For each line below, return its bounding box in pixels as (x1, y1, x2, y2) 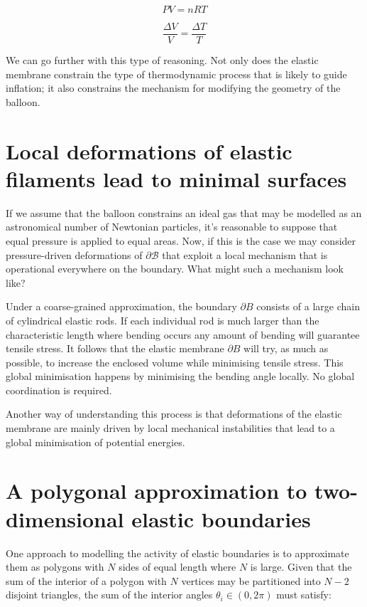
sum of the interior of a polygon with (6, 573, 167, 588)
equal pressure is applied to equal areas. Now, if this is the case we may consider (6, 233, 356, 248)
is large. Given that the (250, 559, 352, 574)
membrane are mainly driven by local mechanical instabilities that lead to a (6, 421, 335, 436)
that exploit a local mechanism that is (162, 247, 328, 262)
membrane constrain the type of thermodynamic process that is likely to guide (6, 66, 347, 81)
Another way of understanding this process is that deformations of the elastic (6, 406, 342, 421)
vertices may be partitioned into (181, 573, 321, 588)
